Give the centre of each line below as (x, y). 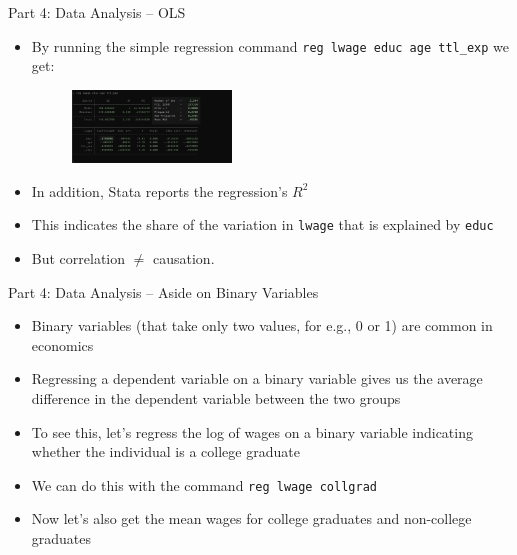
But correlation (78, 258)
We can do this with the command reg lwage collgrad (204, 484)
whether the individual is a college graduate (165, 451)
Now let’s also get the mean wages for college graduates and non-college (251, 518)
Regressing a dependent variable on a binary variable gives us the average (257, 378)
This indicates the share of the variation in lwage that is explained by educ (262, 224)
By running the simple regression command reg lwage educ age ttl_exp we (270, 45)
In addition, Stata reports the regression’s (159, 190)
